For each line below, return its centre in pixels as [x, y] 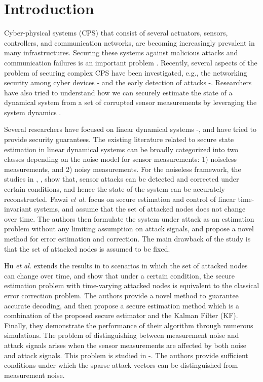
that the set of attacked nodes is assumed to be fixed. [87, 248]
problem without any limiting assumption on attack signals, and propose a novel [129, 229]
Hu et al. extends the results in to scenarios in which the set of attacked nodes [126, 266]
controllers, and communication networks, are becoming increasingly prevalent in [129, 42]
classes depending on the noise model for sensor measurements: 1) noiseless [121, 159]
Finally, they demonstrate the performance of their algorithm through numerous [129, 325]
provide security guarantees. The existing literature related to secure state [119, 139]
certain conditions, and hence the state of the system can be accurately [115, 189]
